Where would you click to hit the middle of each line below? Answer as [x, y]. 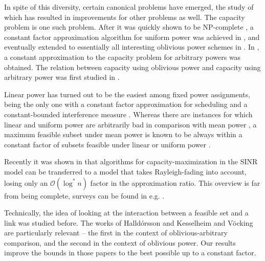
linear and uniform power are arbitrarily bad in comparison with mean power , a [130, 124]
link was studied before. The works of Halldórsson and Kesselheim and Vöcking [129, 222]
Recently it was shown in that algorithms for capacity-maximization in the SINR [131, 161]
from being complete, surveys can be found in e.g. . [84, 195]
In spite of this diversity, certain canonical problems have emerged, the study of [129, 7]
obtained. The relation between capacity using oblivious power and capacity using [132, 67]
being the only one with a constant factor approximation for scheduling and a [126, 104]
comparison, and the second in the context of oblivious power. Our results [120, 242]
